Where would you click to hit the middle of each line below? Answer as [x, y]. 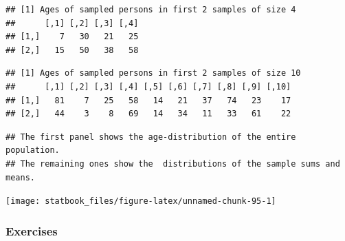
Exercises [32, 230]
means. [20, 177]
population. [33, 150]
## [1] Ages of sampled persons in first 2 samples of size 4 [151, 10]
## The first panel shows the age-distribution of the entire [151, 137]
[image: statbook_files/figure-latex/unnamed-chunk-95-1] [141, 201]
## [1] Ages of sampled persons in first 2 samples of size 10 [153, 73]
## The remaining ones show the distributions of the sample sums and [173, 164]
